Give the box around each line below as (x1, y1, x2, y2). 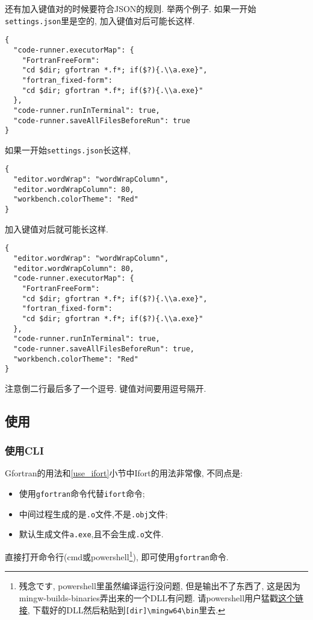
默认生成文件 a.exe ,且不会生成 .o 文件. (19, 528, 164, 540)
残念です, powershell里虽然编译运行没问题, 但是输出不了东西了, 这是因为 (19, 580, 300, 592)
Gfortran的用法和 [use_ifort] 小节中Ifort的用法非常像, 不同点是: (5, 467, 243, 479)
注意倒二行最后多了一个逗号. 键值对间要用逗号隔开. (5, 382, 206, 394)
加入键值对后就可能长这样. (5, 222, 108, 235)
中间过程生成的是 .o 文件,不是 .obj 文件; (19, 507, 168, 520)
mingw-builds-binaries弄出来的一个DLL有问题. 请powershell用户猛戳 (19, 591, 279, 604)
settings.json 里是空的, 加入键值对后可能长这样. (5, 14, 195, 27)
